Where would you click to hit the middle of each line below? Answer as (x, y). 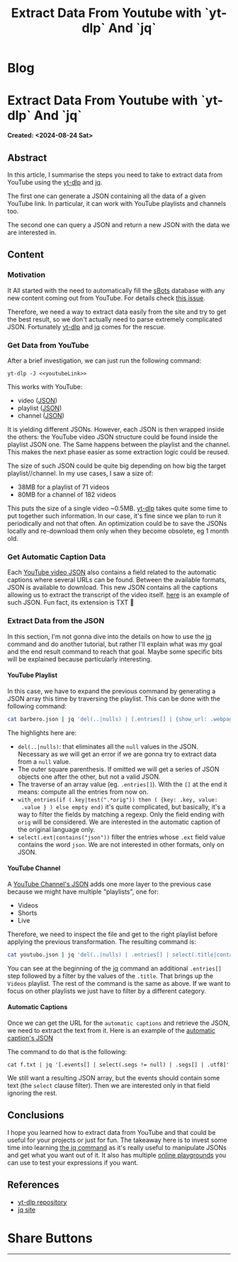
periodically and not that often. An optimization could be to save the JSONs (117, 523)
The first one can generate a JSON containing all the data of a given (107, 196)
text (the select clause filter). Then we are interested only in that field (109, 1085)
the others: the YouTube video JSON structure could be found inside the (113, 437)
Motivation (27, 275)
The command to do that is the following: (67, 1051)
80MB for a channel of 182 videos (67, 494)
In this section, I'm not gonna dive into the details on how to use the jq (109, 636)
